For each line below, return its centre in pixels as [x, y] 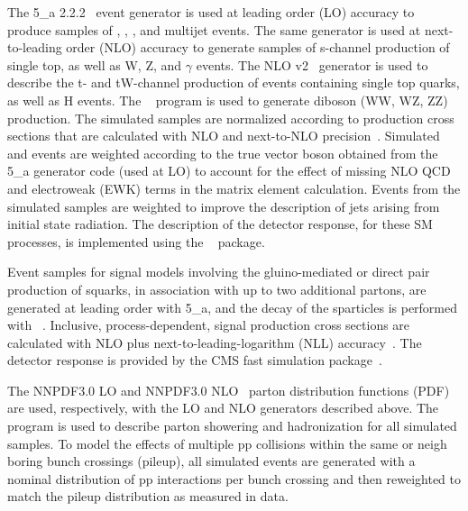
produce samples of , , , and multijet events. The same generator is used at [214, 29]
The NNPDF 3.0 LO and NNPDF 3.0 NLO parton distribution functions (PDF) [229, 390]
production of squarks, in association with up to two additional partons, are [217, 289]
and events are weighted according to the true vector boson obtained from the [223, 153]
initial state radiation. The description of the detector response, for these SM [220, 224]
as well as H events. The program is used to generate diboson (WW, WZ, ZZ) [228, 100]
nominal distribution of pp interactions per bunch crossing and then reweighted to [234, 478]
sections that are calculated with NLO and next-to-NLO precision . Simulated [224, 136]
